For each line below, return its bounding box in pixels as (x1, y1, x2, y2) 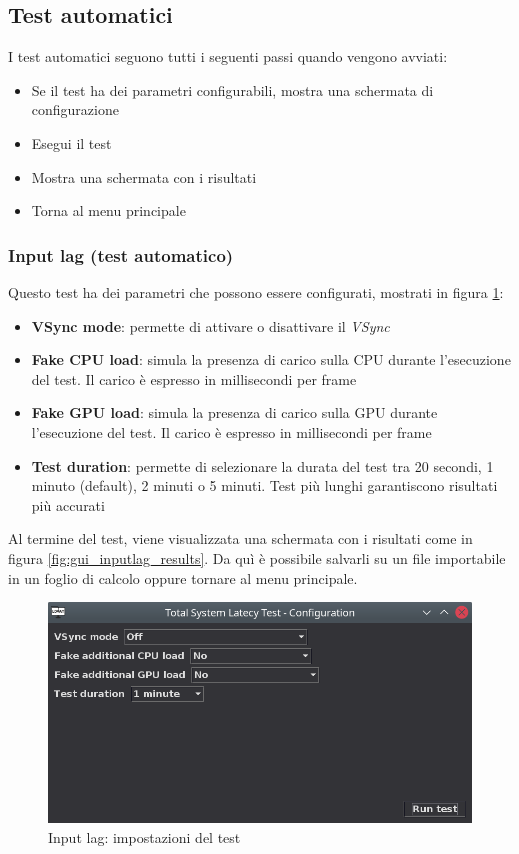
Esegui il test (31, 132, 112, 153)
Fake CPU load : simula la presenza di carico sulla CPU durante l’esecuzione (31, 349, 511, 370)
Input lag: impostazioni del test (48, 826, 241, 847)
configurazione (31, 99, 119, 120)
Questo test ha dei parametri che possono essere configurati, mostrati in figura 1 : (8, 281, 504, 302)
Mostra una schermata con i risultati (31, 166, 257, 187)
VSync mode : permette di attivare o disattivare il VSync (31, 315, 390, 336)
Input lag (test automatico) (8, 242, 234, 267)
